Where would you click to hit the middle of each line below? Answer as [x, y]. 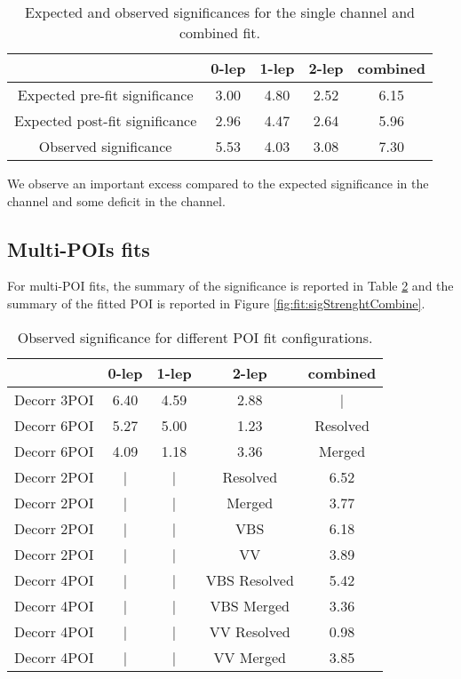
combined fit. [220, 32]
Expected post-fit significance [106, 120]
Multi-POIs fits [79, 248]
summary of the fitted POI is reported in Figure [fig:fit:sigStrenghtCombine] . [216, 303]
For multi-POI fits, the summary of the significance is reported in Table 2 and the [230, 286]
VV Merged [250, 657]
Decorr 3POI [54, 399]
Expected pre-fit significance [105, 95]
